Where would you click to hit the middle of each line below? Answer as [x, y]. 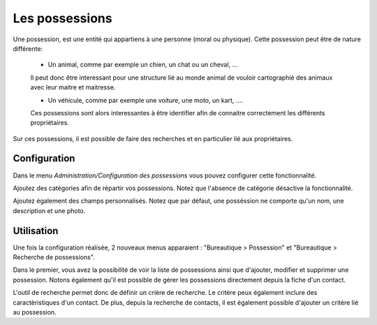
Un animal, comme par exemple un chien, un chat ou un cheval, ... [143, 65]
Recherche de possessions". [54, 257]
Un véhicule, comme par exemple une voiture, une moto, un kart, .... [146, 100]
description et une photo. [49, 210]
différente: [28, 48]
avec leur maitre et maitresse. [73, 87]
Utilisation [36, 231]
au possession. [35, 312]
